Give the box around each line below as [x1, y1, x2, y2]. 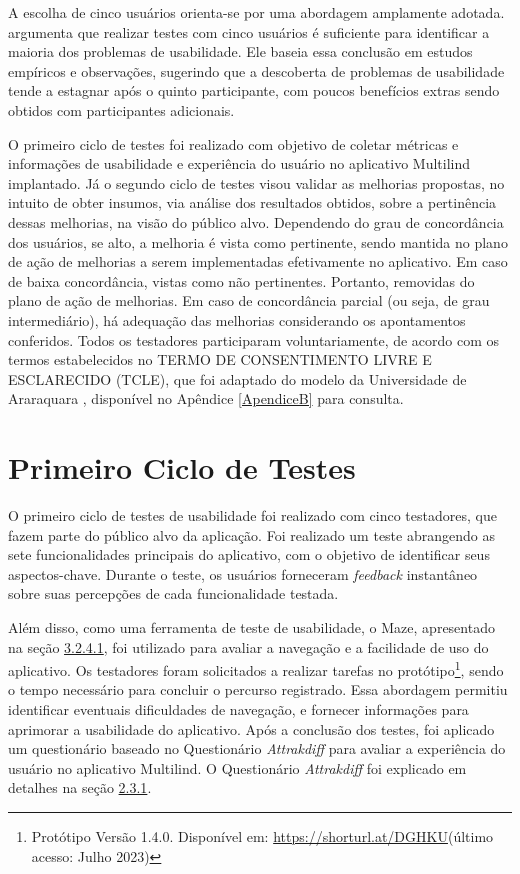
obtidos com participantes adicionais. [8, 99, 235, 120]
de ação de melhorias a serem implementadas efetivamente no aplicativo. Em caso [8, 251, 508, 272]
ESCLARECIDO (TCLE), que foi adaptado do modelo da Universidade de [8, 368, 467, 389]
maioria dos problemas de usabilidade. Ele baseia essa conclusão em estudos [8, 41, 473, 62]
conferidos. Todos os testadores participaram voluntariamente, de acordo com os [8, 329, 500, 350]
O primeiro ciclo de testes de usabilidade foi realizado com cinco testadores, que [8, 505, 497, 525]
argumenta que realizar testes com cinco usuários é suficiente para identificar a [8, 21, 490, 42]
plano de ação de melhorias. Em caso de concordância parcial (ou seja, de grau [8, 290, 490, 311]
